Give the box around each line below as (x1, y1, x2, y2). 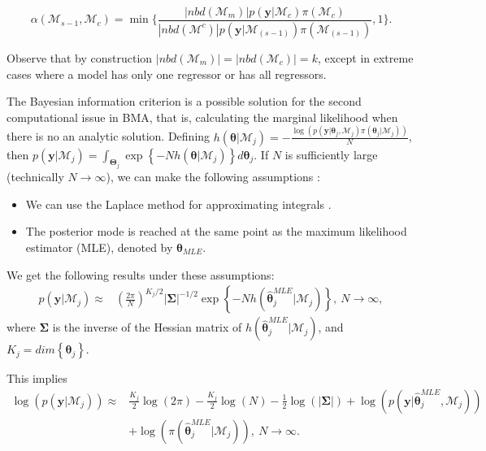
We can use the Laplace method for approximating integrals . (25, 195, 332, 212)
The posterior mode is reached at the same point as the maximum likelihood (25, 223, 407, 240)
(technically (7, 168, 64, 185)
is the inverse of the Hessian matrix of (52, 319, 242, 336)
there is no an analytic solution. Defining (7, 128, 210, 145)
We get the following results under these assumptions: (7, 266, 275, 283)
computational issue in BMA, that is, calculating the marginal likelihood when (7, 108, 398, 125)
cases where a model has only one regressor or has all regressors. (7, 65, 327, 82)
